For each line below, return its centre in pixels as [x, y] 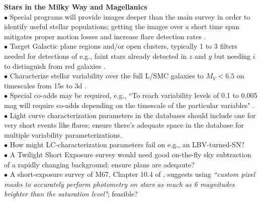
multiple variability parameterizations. [63, 134]
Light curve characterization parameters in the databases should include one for [133, 115]
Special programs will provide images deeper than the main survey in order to [130, 16]
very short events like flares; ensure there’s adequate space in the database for [124, 125]
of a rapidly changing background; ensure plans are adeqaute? [99, 164]
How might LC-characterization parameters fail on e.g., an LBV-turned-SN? [127, 144]
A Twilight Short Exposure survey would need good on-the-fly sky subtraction [130, 154]
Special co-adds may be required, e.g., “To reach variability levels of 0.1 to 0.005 [134, 95]
